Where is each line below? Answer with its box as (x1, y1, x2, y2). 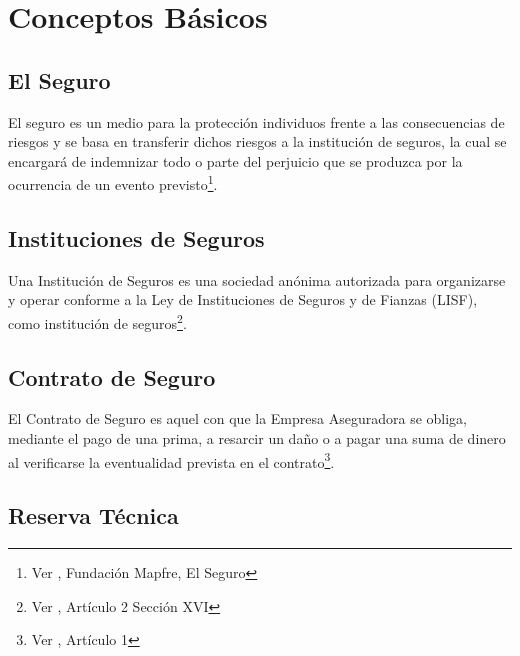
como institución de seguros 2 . (8, 310, 187, 333)
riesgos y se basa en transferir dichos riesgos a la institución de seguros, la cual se (8, 131, 507, 152)
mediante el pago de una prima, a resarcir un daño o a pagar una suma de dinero (8, 428, 506, 449)
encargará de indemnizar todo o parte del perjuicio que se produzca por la (8, 150, 463, 171)
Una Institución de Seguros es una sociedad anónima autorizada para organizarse (8, 269, 506, 290)
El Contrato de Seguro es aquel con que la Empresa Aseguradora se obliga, (8, 408, 467, 429)
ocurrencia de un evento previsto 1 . (8, 171, 218, 195)
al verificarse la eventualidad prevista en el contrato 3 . (8, 448, 335, 472)
